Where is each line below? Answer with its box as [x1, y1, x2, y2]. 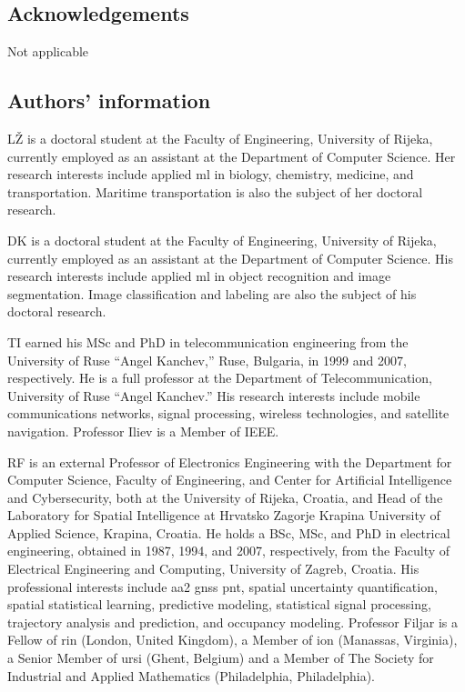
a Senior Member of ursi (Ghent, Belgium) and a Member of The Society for [7, 648, 434, 667]
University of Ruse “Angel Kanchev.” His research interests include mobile [7, 386, 420, 405]
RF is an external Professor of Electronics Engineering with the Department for [7, 452, 452, 471]
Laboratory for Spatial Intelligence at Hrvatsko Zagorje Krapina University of [7, 506, 440, 525]
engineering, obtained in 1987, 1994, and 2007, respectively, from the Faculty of [7, 541, 450, 560]
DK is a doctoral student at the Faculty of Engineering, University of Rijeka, [7, 230, 437, 249]
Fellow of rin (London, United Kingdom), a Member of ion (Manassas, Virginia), [7, 630, 458, 649]
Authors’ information [7, 86, 211, 115]
